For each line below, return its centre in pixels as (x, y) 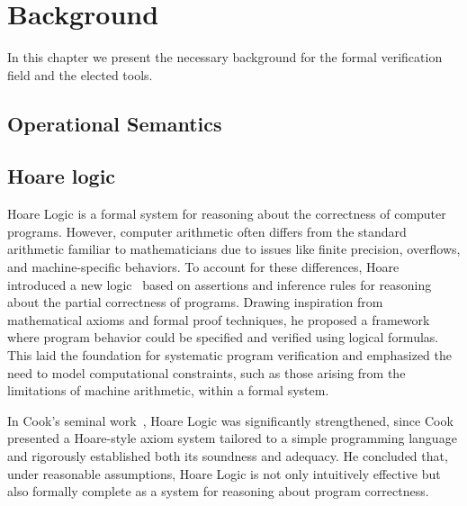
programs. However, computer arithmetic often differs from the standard (207, 231)
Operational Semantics (115, 123)
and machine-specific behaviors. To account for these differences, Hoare (203, 267)
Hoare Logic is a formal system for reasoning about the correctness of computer (227, 214)
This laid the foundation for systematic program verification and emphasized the (229, 355)
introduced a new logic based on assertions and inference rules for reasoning (220, 284)
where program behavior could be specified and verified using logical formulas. (223, 337)
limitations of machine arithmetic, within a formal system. (168, 390)
